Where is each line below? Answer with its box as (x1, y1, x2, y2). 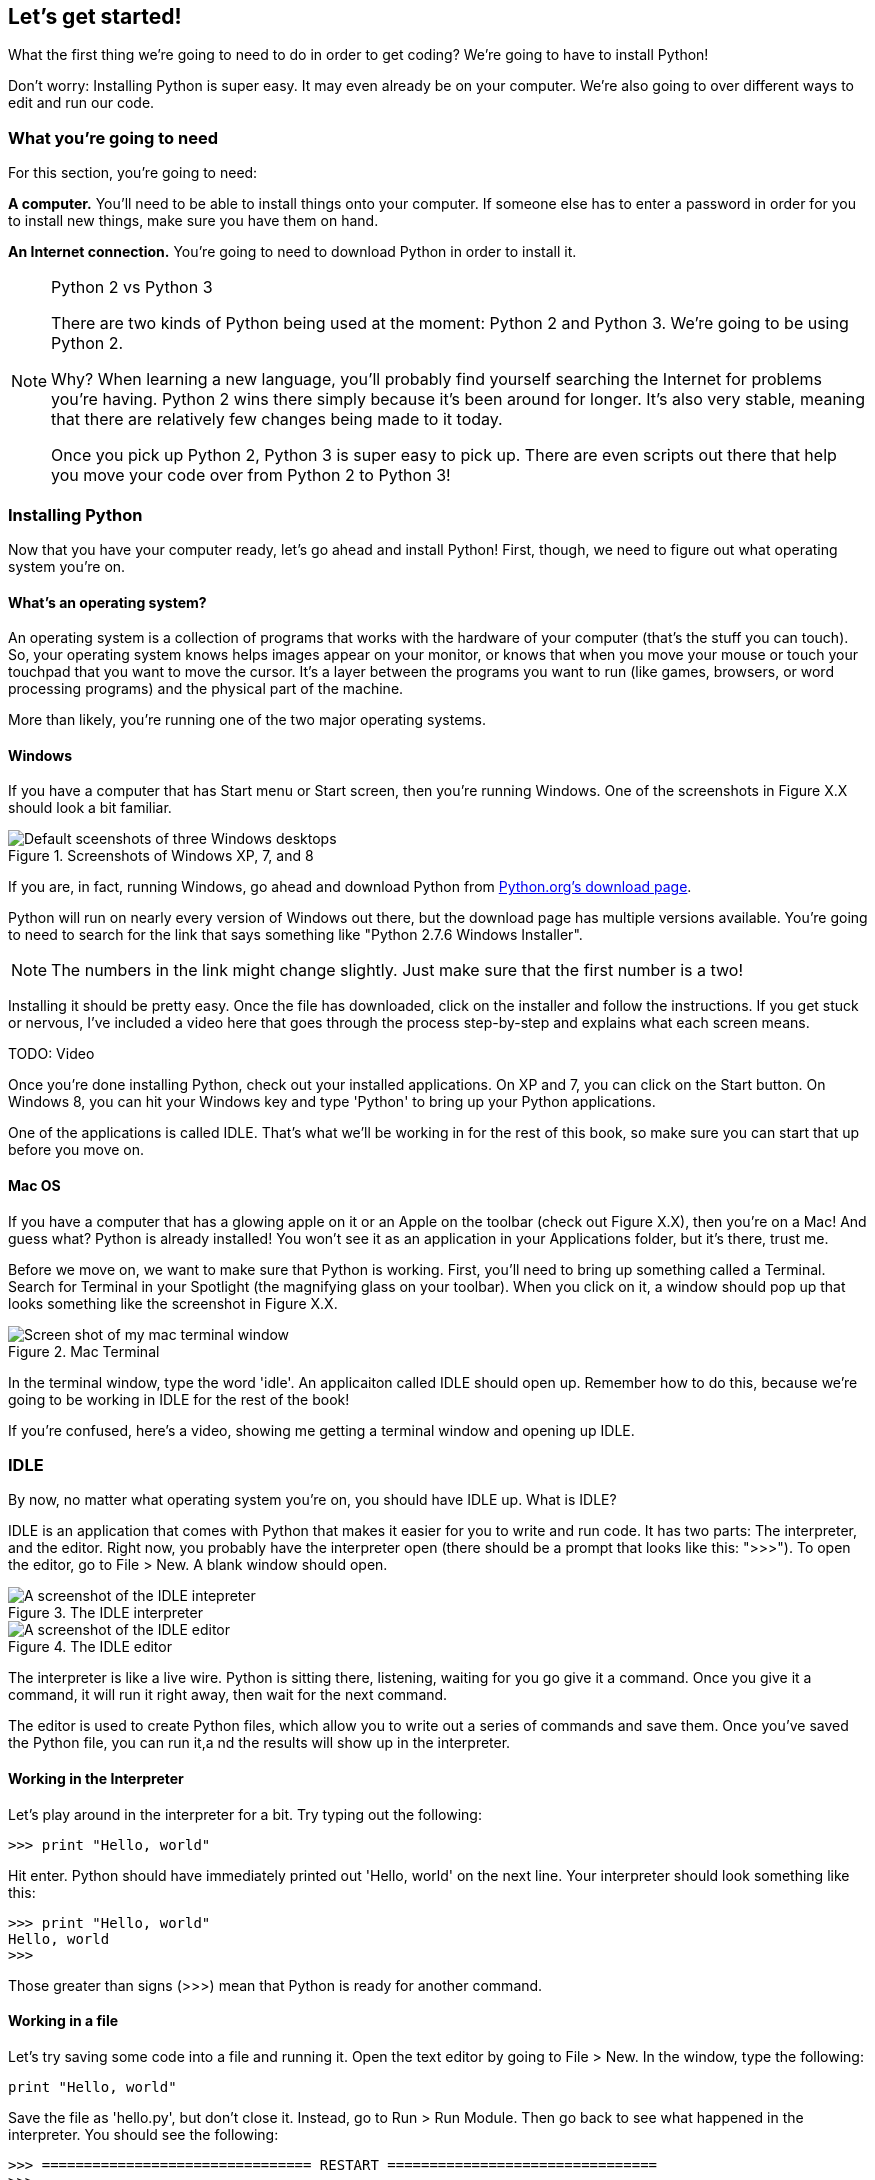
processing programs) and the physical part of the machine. (8, 680, 404, 698)
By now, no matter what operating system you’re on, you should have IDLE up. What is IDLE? (8, 1491, 617, 1509)
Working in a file (8, 2012, 119, 2030)
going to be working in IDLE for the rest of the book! (8, 1390, 350, 1408)
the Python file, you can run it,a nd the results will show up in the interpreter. (8, 1734, 511, 1752)
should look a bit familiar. (8, 799, 172, 817)
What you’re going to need (8, 127, 218, 148)
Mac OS (8, 1176, 61, 1194)
